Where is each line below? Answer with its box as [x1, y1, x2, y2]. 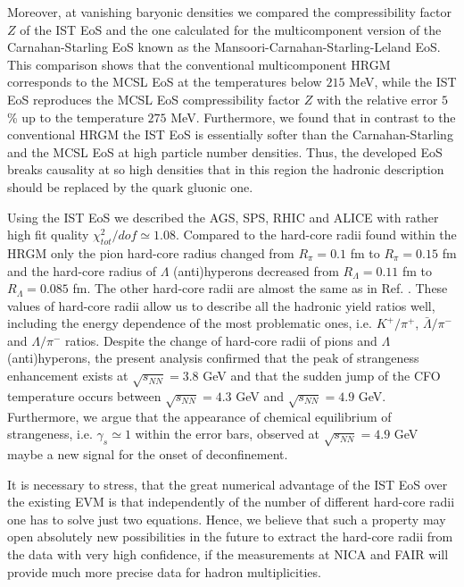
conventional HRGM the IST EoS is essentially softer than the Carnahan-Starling [7, 125, 453, 144]
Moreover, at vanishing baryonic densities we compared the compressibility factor [7, 3, 452, 21]
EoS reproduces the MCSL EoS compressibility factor [7, 89, 301, 108]
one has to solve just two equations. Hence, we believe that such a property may [7, 509, 446, 528]
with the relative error [316, 89, 438, 108]
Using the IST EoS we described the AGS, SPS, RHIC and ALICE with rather [7, 207, 439, 226]
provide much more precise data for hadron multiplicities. [7, 562, 321, 581]
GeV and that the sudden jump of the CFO [203, 366, 441, 385]
